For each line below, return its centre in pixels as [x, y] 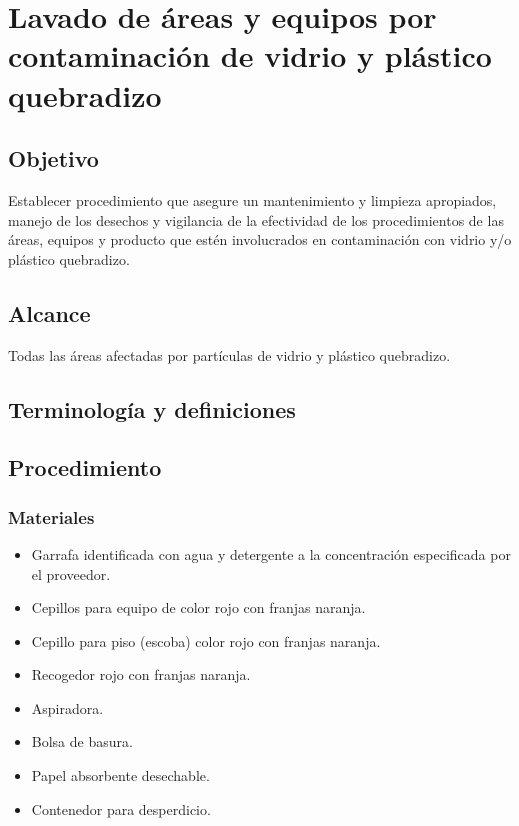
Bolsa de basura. [82, 741]
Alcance [49, 312]
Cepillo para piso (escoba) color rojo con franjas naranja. [206, 640]
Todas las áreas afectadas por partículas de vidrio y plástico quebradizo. [229, 354]
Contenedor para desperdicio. [121, 808]
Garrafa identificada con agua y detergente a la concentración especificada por [271, 553]
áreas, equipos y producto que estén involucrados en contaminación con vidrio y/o [260, 239]
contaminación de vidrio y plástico [250, 55]
